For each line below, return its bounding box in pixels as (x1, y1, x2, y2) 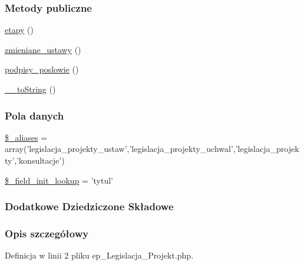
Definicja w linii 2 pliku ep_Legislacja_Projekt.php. (5, 249, 194, 261)
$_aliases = (5, 131, 48, 143)
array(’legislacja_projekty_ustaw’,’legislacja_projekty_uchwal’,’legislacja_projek (5, 143, 299, 155)
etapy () (5, 24, 34, 36)
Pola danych (5, 108, 64, 122)
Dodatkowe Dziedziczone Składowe (5, 199, 174, 214)
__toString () (5, 83, 56, 95)
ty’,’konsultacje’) (5, 154, 65, 166)
